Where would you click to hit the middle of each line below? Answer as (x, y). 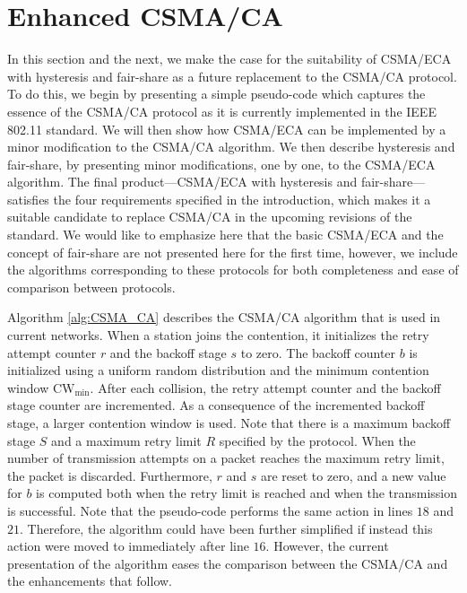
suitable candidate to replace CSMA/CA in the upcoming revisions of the (210, 217)
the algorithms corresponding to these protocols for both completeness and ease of (233, 270)
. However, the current (327, 546)
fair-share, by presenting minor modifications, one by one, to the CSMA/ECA (221, 164)
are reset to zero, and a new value (353, 475)
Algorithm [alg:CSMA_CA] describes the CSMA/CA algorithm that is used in (224, 317)
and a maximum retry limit (126, 440)
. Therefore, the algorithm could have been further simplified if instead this (226, 528)
